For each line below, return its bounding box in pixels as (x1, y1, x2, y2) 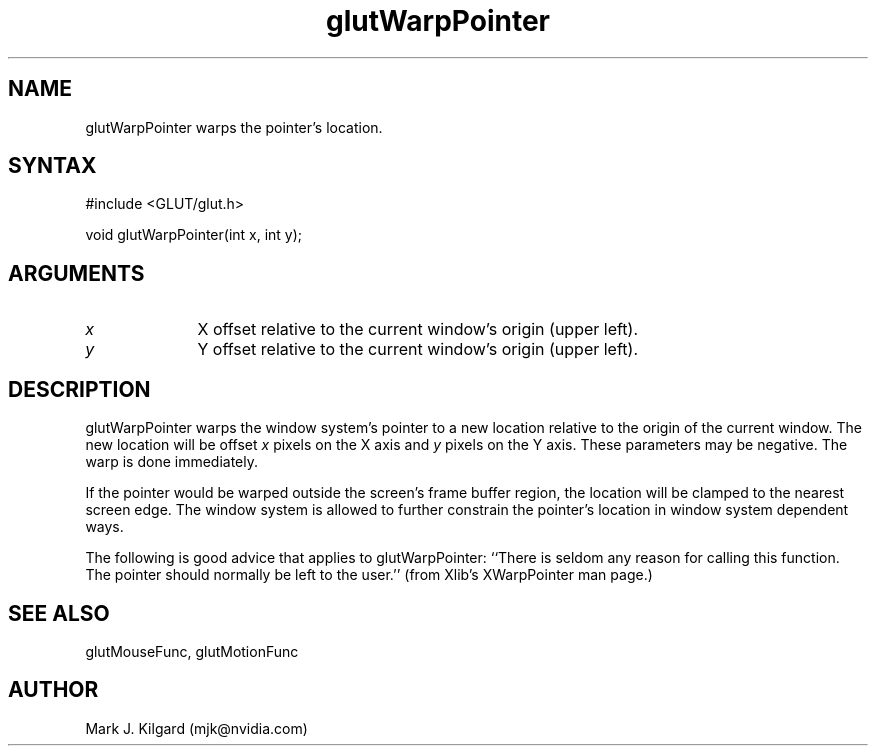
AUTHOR (8, 677, 99, 703)
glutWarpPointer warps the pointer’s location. (85, 118, 383, 136)
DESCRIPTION (8, 376, 151, 402)
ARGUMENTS (8, 260, 145, 286)
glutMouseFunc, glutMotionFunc (85, 642, 299, 660)
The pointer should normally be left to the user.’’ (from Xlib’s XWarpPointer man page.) (85, 566, 653, 584)
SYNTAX (8, 153, 97, 179)
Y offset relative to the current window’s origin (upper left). (197, 339, 638, 360)
